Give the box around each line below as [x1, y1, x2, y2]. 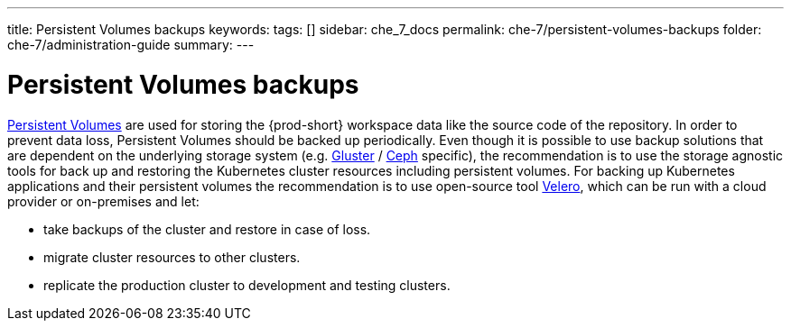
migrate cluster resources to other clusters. [43, 249, 301, 265]
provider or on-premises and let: [7, 193, 200, 209]
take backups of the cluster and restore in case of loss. [43, 221, 371, 237]
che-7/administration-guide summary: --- [7, 37, 255, 52]
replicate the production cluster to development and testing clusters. [43, 277, 451, 293]
